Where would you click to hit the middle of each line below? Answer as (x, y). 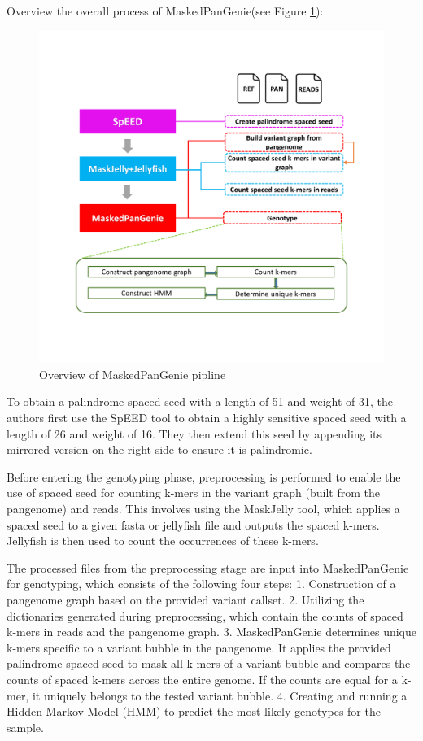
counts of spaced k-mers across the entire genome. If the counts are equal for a (202, 679)
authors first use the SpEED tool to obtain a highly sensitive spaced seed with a (207, 418)
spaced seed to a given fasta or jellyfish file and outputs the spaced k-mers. (193, 524)
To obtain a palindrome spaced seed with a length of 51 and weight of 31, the (200, 401)
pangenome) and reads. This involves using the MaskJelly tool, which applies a (203, 509)
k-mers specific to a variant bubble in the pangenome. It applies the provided (199, 647)
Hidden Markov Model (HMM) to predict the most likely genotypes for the (194, 711)
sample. (25, 727)
